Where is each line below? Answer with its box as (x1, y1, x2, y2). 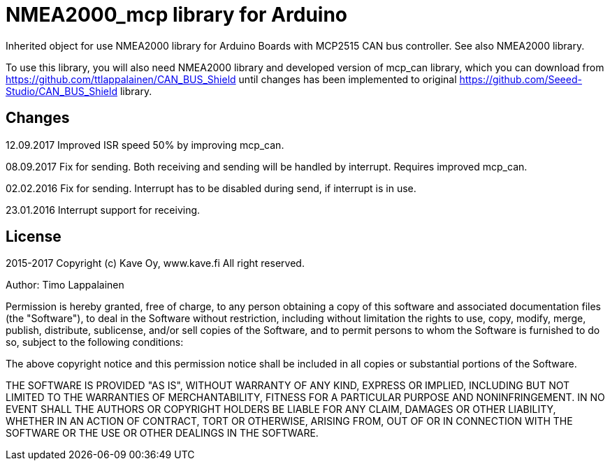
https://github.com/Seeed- (459, 73, 582, 85)
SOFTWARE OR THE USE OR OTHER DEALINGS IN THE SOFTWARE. (6, 427, 319, 439)
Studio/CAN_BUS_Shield (6, 85, 117, 97)
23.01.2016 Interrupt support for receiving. (6, 203, 201, 216)
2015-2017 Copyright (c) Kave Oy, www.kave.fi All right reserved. (6, 257, 305, 270)
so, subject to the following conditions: (6, 336, 184, 349)
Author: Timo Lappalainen (6, 279, 124, 291)
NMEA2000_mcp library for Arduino (6, 3, 348, 27)
